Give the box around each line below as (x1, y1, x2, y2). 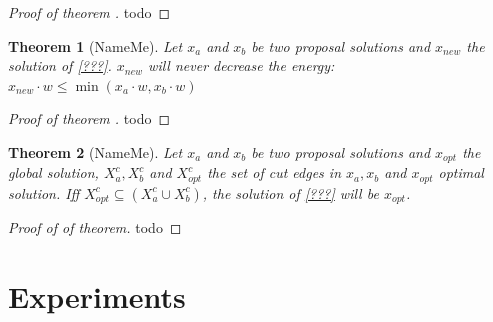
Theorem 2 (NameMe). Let (8, 141, 183, 162)
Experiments (8, 276, 186, 317)
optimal (438, 162, 484, 183)
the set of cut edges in (207, 162, 342, 183)
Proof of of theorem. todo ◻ (8, 217, 182, 238)
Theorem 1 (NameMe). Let (8, 35, 183, 56)
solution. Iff (8, 182, 80, 203)
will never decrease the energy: (148, 55, 335, 76)
